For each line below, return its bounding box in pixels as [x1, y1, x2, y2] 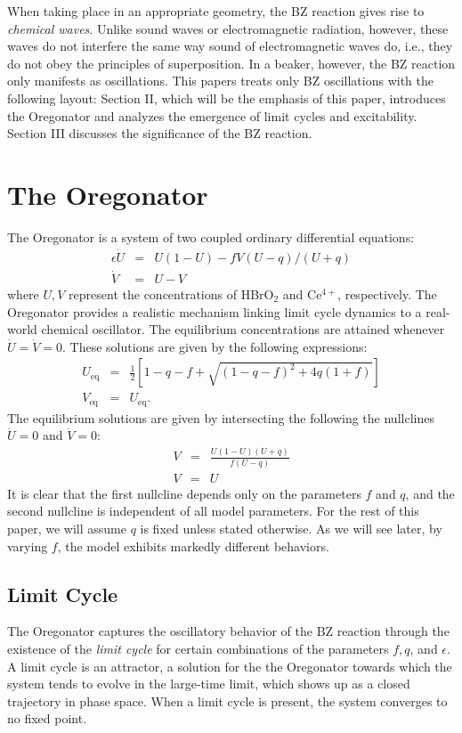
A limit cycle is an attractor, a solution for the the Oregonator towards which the [7, 656, 452, 675]
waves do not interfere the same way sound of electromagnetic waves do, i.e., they [7, 37, 453, 55]
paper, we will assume [7, 518, 126, 537]
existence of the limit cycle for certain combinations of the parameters [7, 639, 389, 657]
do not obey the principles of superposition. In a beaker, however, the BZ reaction [7, 53, 456, 72]
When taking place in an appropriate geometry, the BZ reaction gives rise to [7, 2, 425, 20]
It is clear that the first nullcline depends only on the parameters [7, 484, 361, 502]
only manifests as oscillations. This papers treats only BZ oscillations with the [7, 71, 434, 90]
